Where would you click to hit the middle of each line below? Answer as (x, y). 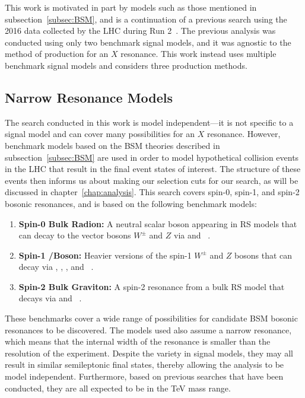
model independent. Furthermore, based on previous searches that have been (144, 376)
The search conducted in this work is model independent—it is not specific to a (149, 122)
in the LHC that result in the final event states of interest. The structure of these (153, 169)
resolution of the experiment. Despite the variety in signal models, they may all (149, 353)
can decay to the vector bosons (75, 235)
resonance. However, (244, 134)
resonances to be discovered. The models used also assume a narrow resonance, (148, 329)
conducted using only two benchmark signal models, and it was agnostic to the (148, 42)
